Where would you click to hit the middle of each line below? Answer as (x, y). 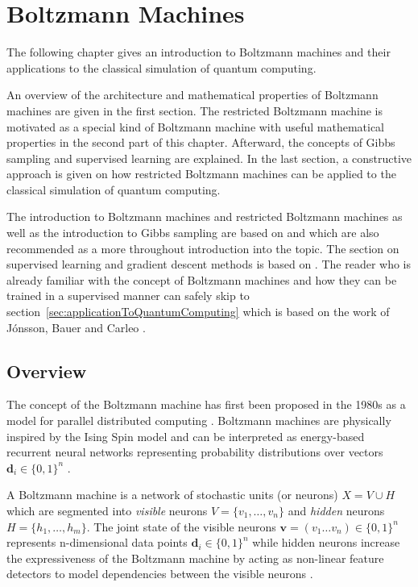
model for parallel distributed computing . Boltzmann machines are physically (199, 420)
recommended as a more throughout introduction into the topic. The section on (203, 248)
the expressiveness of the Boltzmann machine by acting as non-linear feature (195, 558)
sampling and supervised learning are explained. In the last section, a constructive (209, 158)
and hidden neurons (336, 510)
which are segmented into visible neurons (107, 510)
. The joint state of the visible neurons (181, 526)
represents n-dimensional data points (97, 542)
